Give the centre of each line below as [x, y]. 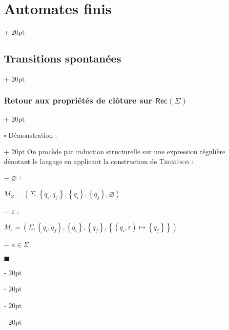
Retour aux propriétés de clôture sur [78, 100]
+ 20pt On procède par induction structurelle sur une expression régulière [115, 151]
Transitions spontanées [62, 58]
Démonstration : [33, 135]
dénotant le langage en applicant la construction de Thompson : [99, 161]
